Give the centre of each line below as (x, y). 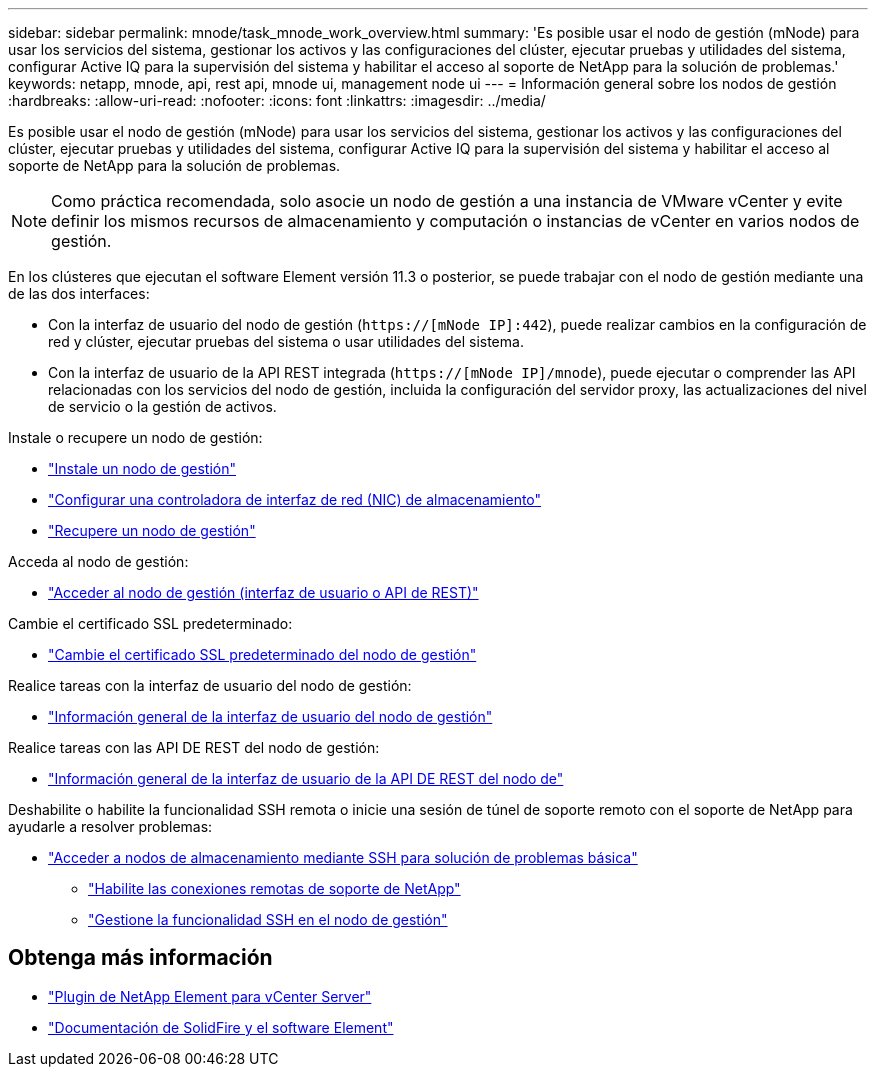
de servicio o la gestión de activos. (162, 406)
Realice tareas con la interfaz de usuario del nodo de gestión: (210, 685)
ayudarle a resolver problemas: (110, 826)
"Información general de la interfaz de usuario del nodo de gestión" (270, 716)
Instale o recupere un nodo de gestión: (135, 437)
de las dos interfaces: (79, 293)
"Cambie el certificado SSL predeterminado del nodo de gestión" (262, 654)
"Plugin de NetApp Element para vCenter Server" (210, 996)
